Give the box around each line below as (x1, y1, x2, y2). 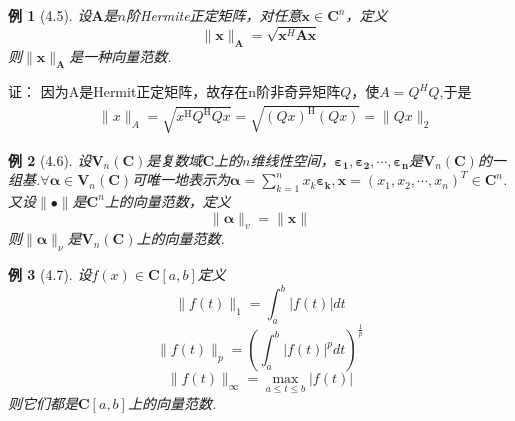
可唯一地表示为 (132, 169, 231, 190)
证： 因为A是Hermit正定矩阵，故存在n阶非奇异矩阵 (8, 81, 341, 102)
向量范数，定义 (132, 190, 231, 211)
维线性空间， (250, 149, 335, 170)
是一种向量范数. (69, 45, 172, 66)
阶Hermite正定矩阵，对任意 (126, 5, 302, 25)
